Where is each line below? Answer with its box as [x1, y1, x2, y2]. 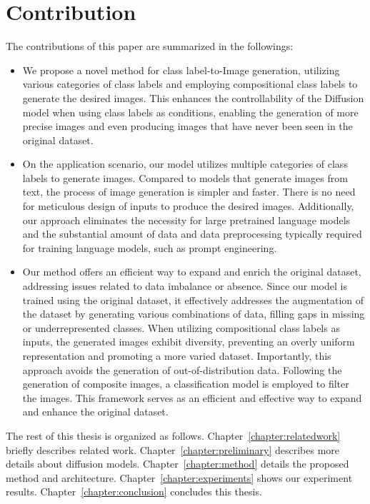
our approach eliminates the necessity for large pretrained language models [22, 212, 351, 227]
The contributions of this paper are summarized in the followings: [6, 39, 294, 54]
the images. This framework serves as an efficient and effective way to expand [22, 390, 362, 405]
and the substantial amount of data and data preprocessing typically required [22, 226, 362, 241]
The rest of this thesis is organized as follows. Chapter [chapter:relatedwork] [6, 428, 341, 443]
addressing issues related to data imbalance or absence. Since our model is [22, 278, 347, 293]
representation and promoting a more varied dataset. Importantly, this [22, 348, 331, 363]
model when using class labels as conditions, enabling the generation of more [22, 104, 359, 119]
